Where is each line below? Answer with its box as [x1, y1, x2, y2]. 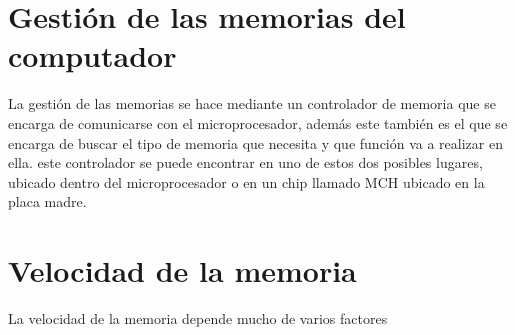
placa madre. [8, 191, 87, 212]
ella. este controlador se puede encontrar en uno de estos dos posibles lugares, [8, 152, 483, 173]
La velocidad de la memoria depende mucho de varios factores [8, 308, 388, 328]
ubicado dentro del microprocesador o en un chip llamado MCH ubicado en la [8, 171, 485, 192]
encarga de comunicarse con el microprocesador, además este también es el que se [8, 112, 508, 133]
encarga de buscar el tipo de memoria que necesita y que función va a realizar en [8, 132, 503, 153]
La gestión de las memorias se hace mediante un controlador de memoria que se [8, 93, 496, 114]
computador [8, 35, 177, 76]
